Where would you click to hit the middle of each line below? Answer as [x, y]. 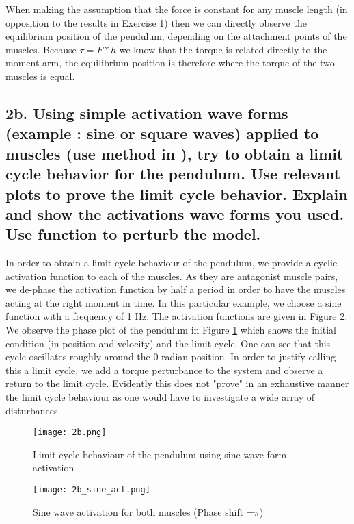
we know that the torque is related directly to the [223, 49]
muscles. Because [41, 49]
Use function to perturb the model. [133, 234]
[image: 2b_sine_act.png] [92, 490]
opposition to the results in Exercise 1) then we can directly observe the [156, 22]
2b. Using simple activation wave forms [147, 113]
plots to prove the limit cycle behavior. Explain [177, 194]
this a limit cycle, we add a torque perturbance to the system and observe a [164, 370]
